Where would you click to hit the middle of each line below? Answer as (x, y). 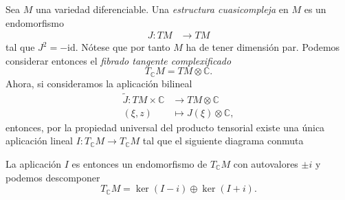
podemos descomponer (53, 177)
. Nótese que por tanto (123, 47)
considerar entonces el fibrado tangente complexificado (119, 60)
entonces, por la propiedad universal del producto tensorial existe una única (165, 127)
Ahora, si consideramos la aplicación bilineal (99, 83)
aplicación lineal (40, 141)
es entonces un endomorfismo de (140, 163)
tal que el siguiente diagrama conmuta (223, 141)
